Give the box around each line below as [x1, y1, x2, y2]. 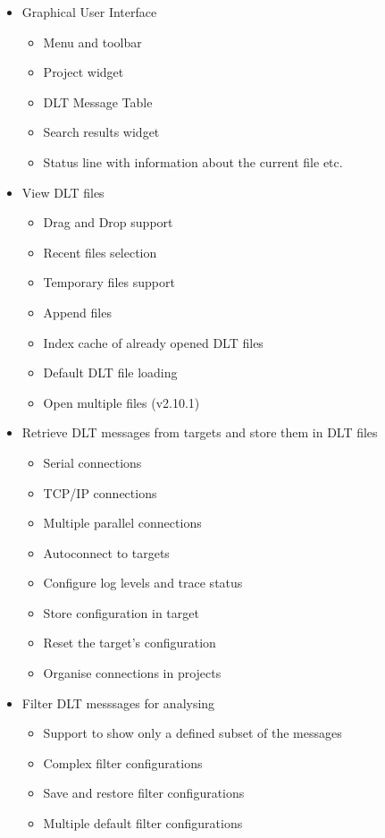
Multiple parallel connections [43, 513, 202, 532]
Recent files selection [43, 242, 157, 261]
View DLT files [21, 182, 105, 201]
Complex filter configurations [43, 753, 203, 772]
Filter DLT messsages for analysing [21, 693, 215, 712]
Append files [43, 302, 112, 321]
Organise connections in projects [43, 664, 222, 682]
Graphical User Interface [21, 3, 157, 21]
